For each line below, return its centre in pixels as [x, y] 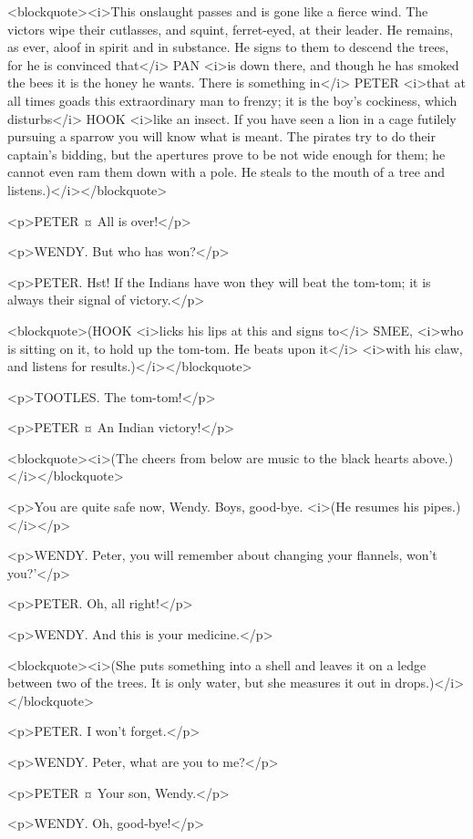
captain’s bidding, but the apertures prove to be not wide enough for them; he [226, 154]
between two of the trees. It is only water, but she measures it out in [199, 683]
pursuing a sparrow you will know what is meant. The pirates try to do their [221, 136]
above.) [433, 457]
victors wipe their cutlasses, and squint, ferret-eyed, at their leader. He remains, [231, 29]
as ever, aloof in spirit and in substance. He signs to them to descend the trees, [228, 47]
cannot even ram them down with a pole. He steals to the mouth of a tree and [226, 172]
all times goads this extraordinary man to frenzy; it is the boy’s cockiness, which [232, 100]
